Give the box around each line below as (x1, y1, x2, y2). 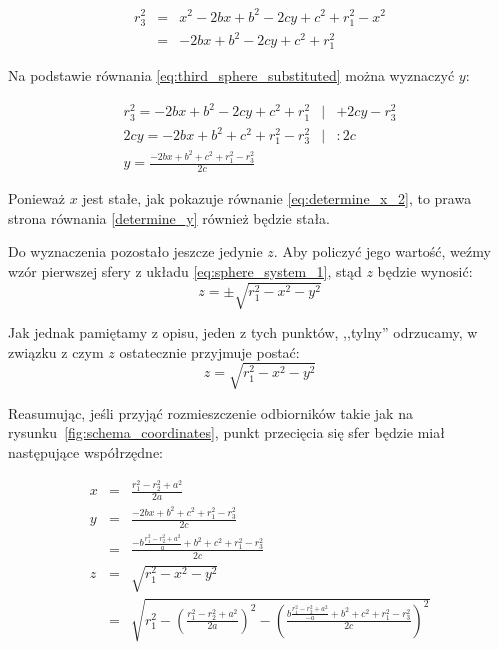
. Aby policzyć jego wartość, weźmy (273, 241, 491, 262)
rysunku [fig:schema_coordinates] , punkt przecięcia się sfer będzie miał (8, 422, 445, 443)
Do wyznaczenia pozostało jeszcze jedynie (8, 241, 263, 262)
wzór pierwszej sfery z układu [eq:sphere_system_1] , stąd (8, 260, 362, 281)
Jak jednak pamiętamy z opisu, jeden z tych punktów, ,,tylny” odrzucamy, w (8, 322, 478, 343)
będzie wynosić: (377, 260, 473, 281)
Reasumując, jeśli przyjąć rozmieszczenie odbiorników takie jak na (8, 402, 413, 423)
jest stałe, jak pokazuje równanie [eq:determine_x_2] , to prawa (82, 188, 472, 209)
